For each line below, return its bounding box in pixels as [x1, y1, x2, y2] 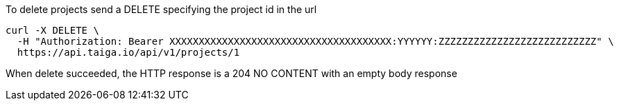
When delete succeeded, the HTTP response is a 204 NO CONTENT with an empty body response [6, 67, 457, 79]
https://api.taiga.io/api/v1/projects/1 [17, 47, 240, 58]
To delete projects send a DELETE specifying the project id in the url [6, 3, 317, 15]
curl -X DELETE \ [6, 25, 99, 36]
